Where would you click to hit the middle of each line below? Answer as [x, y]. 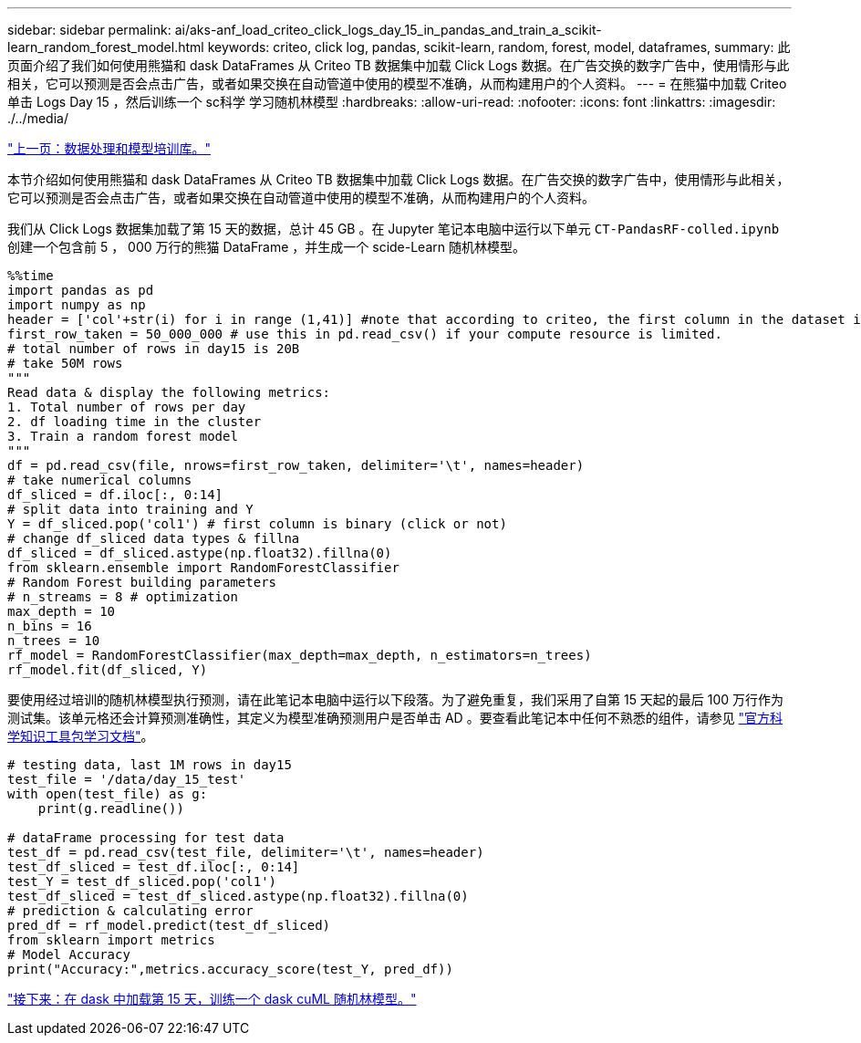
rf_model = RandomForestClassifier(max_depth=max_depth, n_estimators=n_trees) [300, 655]
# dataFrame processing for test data [146, 838]
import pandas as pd [81, 290]
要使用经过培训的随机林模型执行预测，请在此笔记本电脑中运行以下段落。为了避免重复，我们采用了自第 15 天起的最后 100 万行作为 [396, 699]
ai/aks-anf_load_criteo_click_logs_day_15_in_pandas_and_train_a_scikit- [388, 30]
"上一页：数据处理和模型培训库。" [109, 148]
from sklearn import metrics [111, 940]
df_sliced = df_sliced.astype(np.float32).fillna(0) [200, 553]
